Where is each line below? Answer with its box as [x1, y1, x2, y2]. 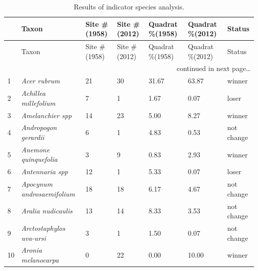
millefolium [21, 97, 56, 108]
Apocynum [21, 179, 53, 189]
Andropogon [21, 122, 57, 133]
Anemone [21, 144, 50, 154]
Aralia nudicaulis [21, 205, 72, 216]
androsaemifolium [21, 188, 75, 199]
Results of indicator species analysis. [73, 1, 185, 11]
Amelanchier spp [21, 110, 72, 120]
